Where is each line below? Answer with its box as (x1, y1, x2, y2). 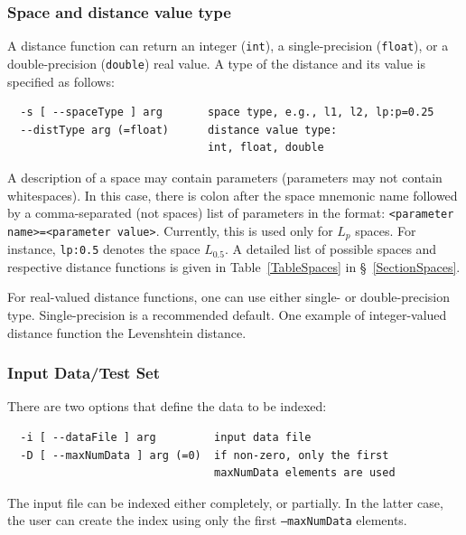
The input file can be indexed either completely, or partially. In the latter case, (7, 493, 443, 512)
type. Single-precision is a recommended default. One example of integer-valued (7, 305, 447, 324)
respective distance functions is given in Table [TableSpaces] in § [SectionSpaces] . (7, 257, 461, 276)
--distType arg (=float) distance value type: (20, 123, 338, 136)
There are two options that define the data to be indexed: (7, 397, 327, 416)
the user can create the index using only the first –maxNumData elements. (7, 511, 407, 530)
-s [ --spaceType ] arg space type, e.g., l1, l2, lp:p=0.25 (20, 106, 434, 119)
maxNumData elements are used (214, 466, 396, 480)
